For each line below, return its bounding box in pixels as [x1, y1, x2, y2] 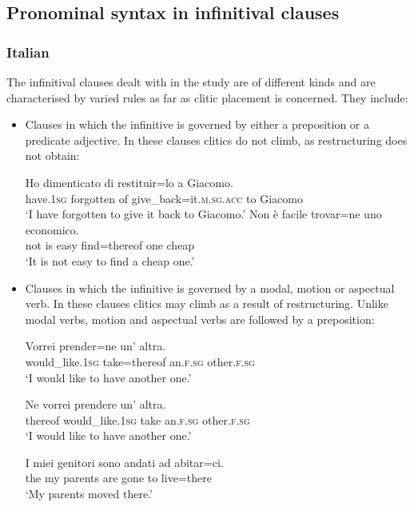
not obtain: [25, 147, 80, 164]
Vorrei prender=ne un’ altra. [25, 337, 166, 354]
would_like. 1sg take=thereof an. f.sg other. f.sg [25, 353, 255, 369]
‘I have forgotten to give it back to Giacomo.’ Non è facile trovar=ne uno [25, 206, 382, 222]
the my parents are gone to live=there [25, 469, 212, 486]
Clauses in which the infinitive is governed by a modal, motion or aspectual [25, 279, 395, 296]
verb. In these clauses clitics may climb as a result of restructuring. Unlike [25, 295, 388, 312]
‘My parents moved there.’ [25, 485, 153, 502]
